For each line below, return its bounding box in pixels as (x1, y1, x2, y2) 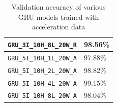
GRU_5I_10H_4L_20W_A (8, 80, 77, 87)
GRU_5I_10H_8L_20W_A (8, 92, 77, 100)
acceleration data (32, 21, 85, 32)
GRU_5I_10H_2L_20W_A (8, 67, 77, 75)
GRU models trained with (18, 11, 99, 22)
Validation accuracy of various (11, 2, 106, 12)
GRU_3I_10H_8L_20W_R (8, 41, 77, 49)
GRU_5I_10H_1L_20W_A (8, 54, 77, 62)
